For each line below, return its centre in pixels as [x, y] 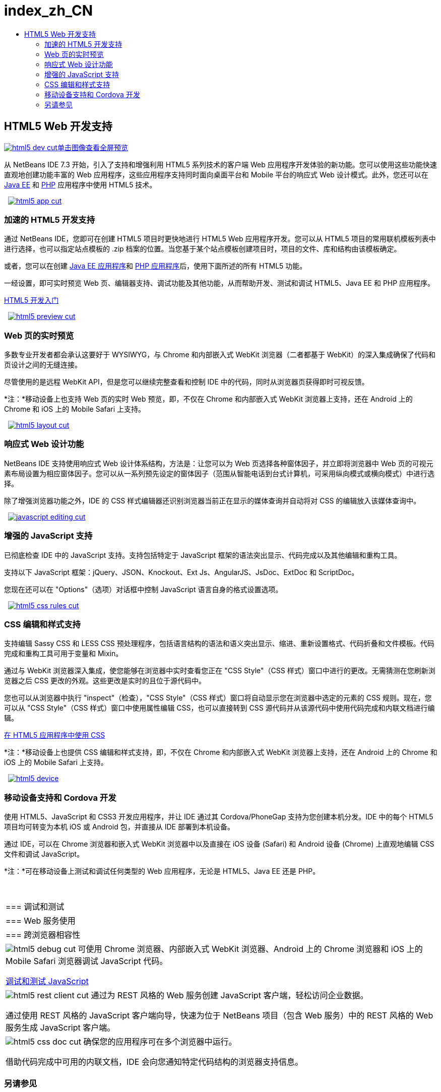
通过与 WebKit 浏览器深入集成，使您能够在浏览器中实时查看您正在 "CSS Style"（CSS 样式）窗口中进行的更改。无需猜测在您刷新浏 [220, 671]
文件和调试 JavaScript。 [44, 854]
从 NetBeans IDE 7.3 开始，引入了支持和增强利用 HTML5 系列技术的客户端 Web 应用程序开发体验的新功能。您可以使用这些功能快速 [220, 164]
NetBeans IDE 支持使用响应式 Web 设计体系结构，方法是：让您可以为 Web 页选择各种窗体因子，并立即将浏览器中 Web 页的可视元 [219, 463]
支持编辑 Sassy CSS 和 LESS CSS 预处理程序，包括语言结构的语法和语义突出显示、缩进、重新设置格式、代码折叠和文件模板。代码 [219, 644]
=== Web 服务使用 [41, 921]
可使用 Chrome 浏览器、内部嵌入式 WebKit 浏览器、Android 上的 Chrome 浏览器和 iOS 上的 [250, 949]
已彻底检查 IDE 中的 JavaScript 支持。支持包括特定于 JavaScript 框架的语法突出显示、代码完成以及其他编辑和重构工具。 [203, 555]
